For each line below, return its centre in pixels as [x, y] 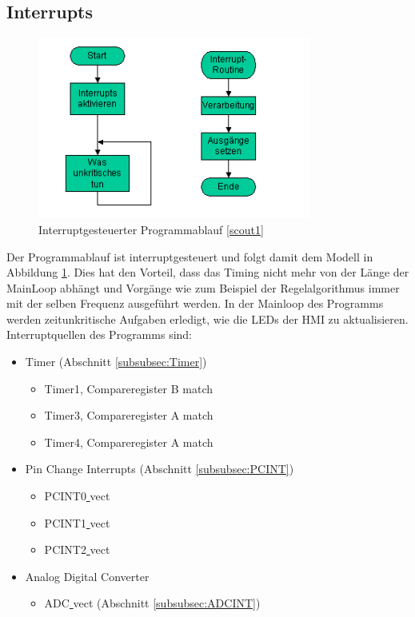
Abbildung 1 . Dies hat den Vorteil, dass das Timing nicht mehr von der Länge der [208, 272]
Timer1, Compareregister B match [128, 388]
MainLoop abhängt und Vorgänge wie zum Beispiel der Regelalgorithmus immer [203, 287]
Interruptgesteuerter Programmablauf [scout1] [151, 229]
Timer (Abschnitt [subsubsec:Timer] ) [116, 362]
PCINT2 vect [77, 549]
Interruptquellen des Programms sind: [99, 334]
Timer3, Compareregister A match [129, 415]
